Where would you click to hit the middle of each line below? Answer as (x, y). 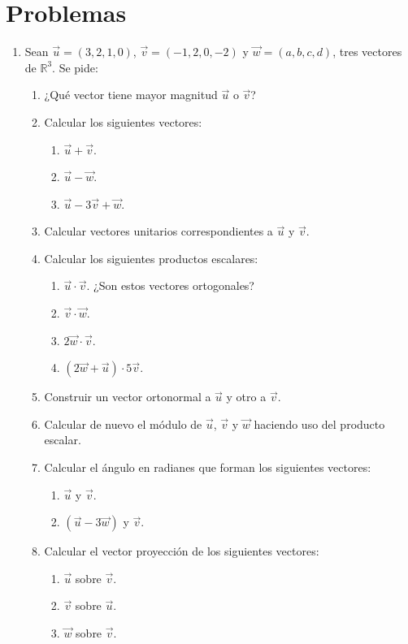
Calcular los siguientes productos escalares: (151, 258)
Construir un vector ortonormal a (128, 397)
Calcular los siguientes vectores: (123, 121)
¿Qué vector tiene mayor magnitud (131, 95)
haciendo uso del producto (319, 424)
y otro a (246, 397)
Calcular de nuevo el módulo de (123, 424)
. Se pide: (75, 67)
